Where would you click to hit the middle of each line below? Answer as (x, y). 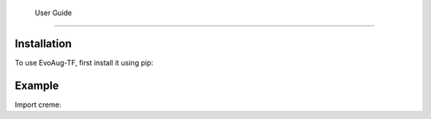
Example (37, 85)
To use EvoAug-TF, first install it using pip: (84, 62)
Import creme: (38, 105)
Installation (43, 44)
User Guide (53, 13)
